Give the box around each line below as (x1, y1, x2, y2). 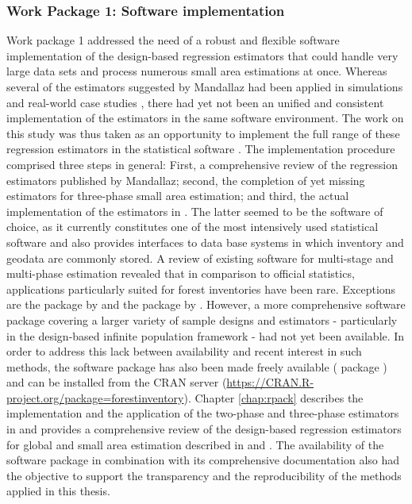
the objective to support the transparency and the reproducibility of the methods (6, 467, 402, 483)
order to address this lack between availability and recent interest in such (6, 343, 362, 360)
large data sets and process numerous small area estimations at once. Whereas (6, 63, 387, 79)
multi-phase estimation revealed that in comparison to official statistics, (6, 265, 355, 282)
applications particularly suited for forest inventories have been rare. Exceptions (6, 280, 396, 297)
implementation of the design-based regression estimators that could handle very (6, 47, 399, 63)
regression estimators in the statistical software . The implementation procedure (6, 140, 395, 157)
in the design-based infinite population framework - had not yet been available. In (6, 327, 405, 344)
